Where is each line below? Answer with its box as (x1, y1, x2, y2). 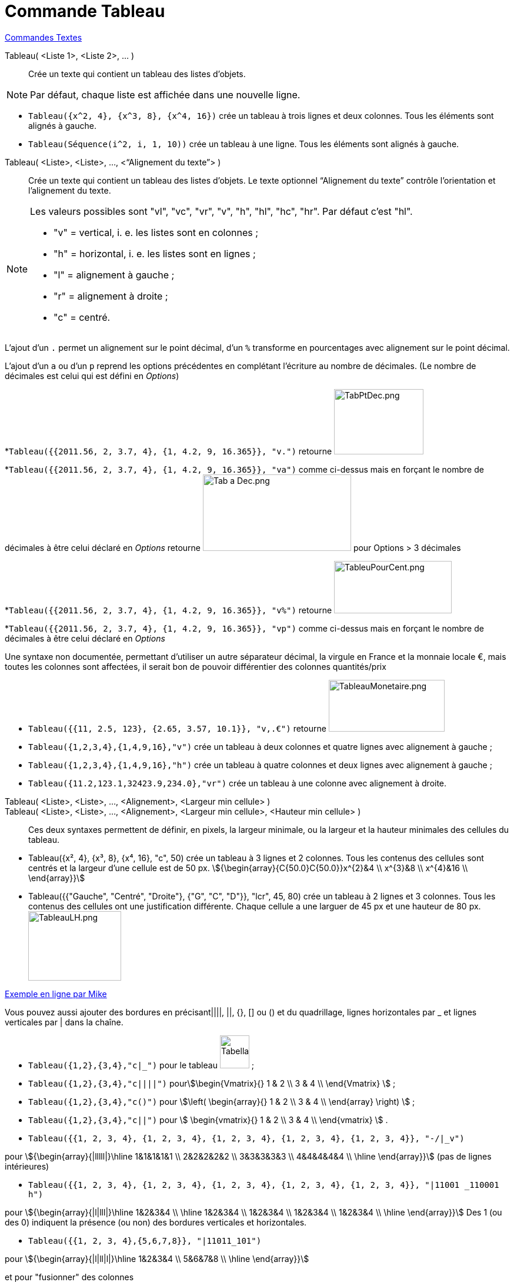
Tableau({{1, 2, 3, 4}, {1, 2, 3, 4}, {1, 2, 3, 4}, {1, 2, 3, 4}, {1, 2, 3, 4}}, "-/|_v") (28, 1133, 465, 1143)
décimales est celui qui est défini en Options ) (5, 370, 179, 381)
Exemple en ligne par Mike (5, 988, 107, 999)
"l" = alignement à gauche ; (54, 268, 175, 281)
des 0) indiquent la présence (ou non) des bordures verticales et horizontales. (5, 1217, 307, 1227)
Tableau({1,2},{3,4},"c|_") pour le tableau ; (28, 1060, 255, 1070)
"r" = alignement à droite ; (54, 290, 168, 302)
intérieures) (5, 1161, 49, 1171)
